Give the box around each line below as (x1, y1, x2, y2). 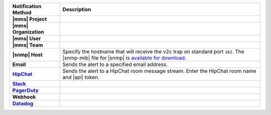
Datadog (12, 100, 34, 107)
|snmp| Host (12, 51, 43, 58)
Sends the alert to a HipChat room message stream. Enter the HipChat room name (62, 67, 256, 74)
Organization (12, 28, 45, 35)
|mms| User (12, 35, 41, 42)
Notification (12, 3, 42, 9)
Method (12, 9, 32, 16)
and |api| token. (62, 74, 100, 80)
